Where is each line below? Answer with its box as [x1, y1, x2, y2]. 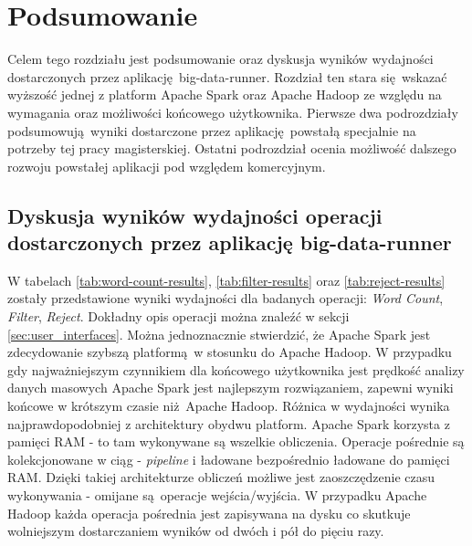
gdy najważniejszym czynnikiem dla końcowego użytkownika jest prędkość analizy [7, 360, 465, 379]
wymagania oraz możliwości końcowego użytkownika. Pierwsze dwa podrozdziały [7, 102, 458, 121]
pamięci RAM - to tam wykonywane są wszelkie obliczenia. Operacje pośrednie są [7, 432, 465, 451]
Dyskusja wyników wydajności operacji [7, 201, 383, 229]
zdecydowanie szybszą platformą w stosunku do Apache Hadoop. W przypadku [7, 342, 452, 362]
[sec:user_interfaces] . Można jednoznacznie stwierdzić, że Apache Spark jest [7, 324, 431, 343]
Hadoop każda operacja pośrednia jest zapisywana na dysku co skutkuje [7, 503, 411, 522]
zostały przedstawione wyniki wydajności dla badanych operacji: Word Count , [7, 289, 444, 308]
